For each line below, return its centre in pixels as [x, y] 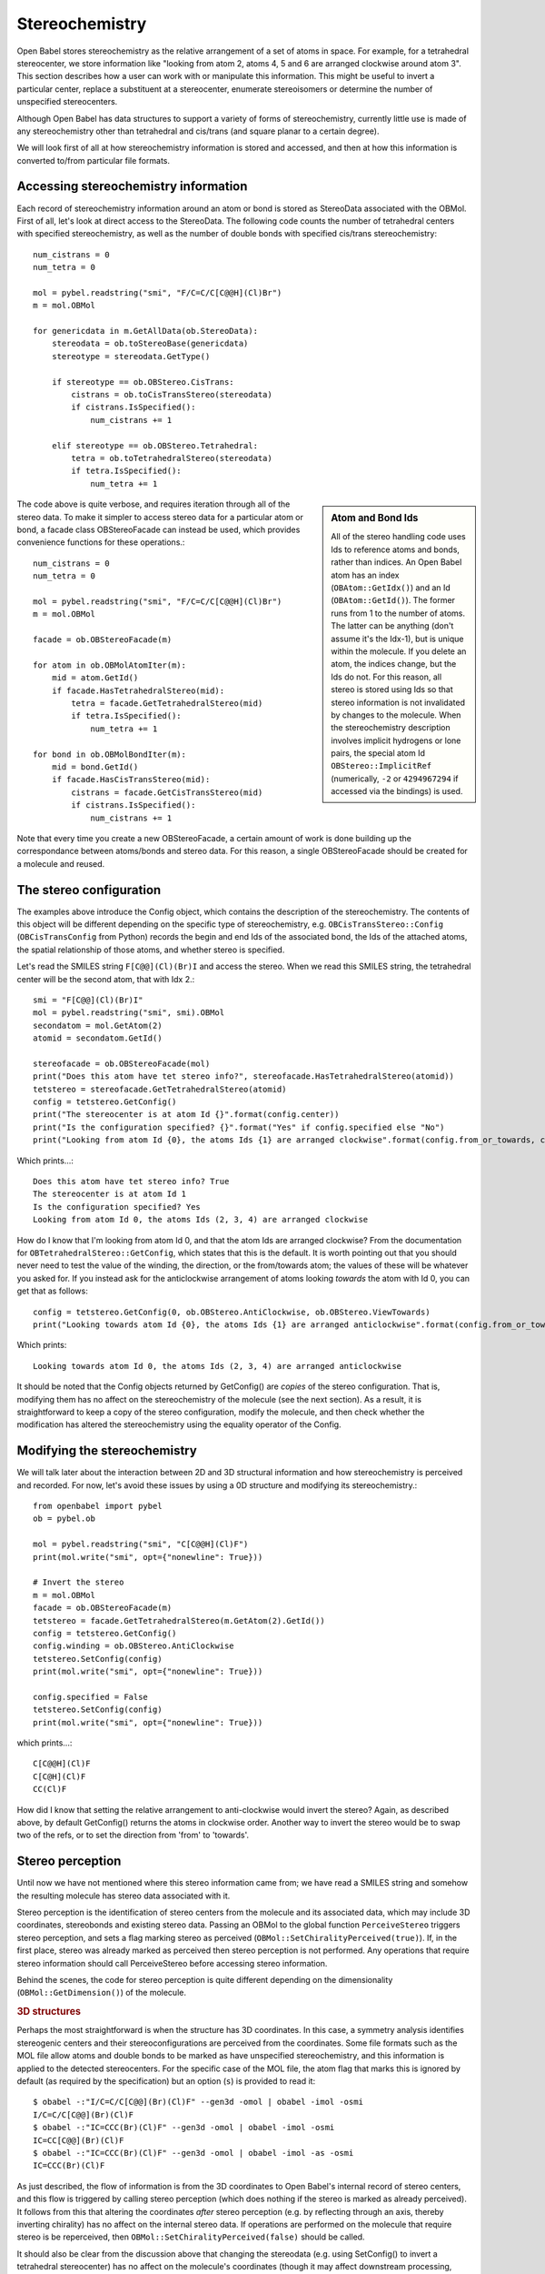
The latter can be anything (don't [392, 626]
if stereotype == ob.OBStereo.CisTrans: [143, 382]
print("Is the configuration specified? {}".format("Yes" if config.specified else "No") [239, 1127]
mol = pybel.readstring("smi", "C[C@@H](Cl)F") [141, 1545]
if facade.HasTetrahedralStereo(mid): [138, 690]
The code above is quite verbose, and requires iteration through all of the [154, 504]
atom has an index [365, 575]
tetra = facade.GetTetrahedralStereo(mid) [167, 704]
